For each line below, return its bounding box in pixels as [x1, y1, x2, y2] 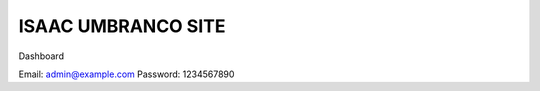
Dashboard [18, 50, 65, 62]
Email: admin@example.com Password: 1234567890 [18, 68, 235, 80]
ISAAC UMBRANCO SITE [18, 15, 226, 37]
